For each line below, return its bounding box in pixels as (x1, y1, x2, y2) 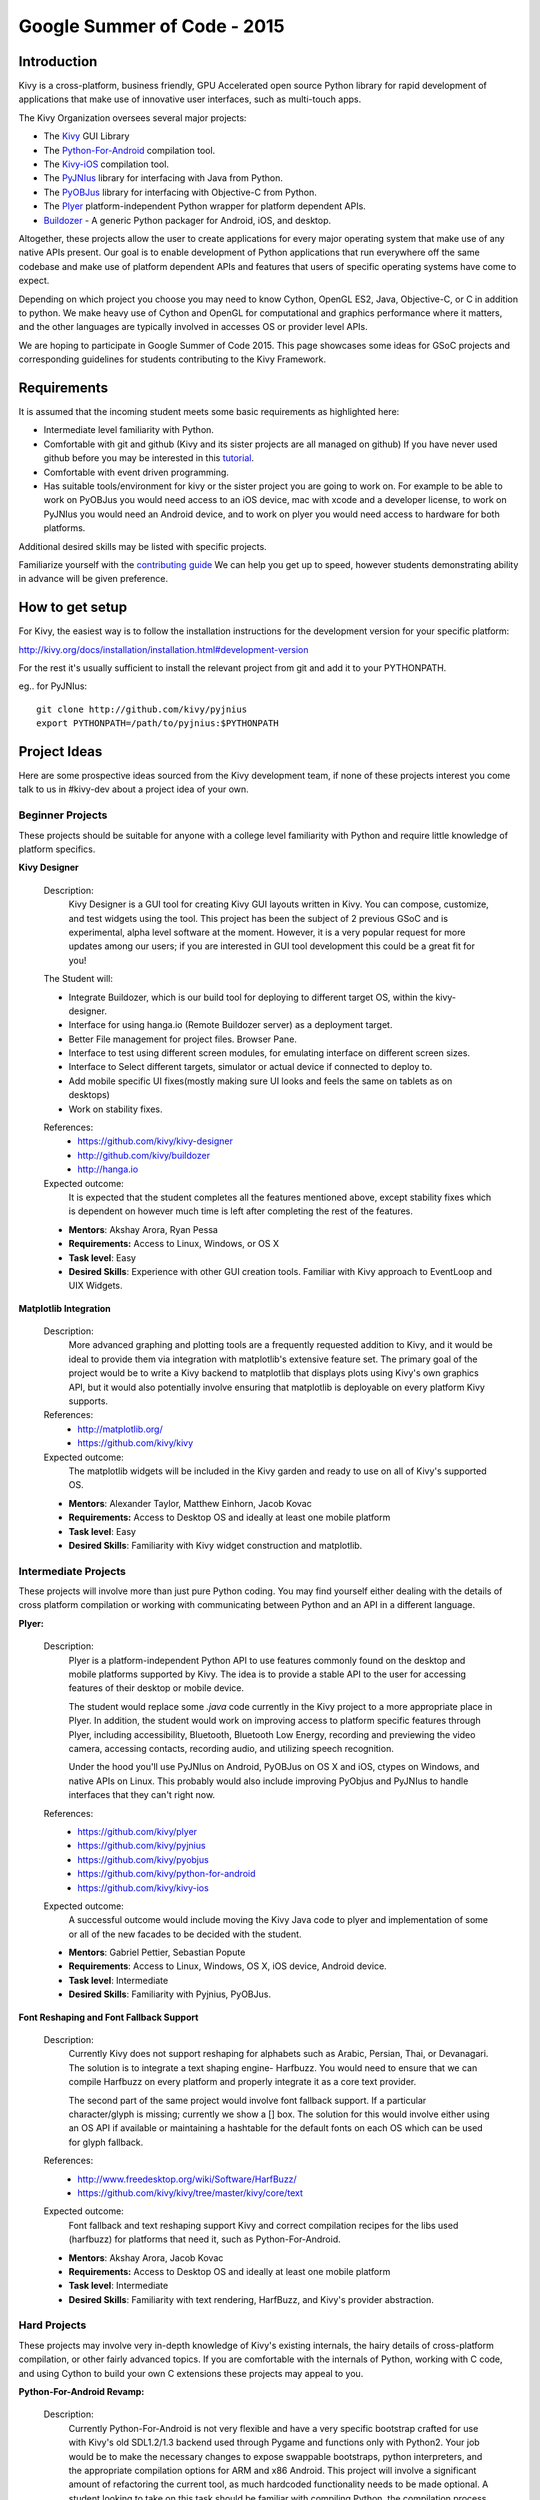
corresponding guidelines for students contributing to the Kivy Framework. (18, 353, 327, 365)
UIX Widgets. (68, 1280, 124, 1292)
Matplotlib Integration (18, 1302, 112, 1314)
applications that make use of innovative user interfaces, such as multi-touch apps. (18, 93, 362, 105)
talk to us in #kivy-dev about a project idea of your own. (18, 783, 249, 795)
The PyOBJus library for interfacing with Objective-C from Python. (43, 186, 317, 198)
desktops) (68, 1089, 110, 1101)
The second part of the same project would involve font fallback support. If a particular (68, 2094, 427, 2106)
